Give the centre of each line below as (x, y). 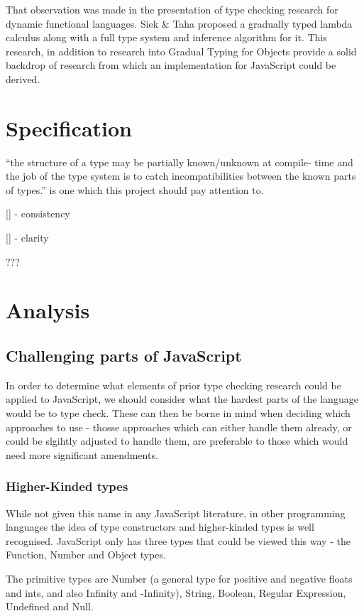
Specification (69, 128)
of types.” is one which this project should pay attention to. (135, 189)
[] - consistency (38, 214)
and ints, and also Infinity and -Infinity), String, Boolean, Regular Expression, (176, 592)
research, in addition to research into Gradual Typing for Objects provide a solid (181, 51)
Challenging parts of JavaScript (124, 356)
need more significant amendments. (82, 454)
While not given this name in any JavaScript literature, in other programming (176, 513)
